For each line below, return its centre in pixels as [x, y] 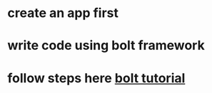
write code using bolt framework [106, 46]
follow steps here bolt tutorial [96, 78]
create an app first [63, 13]
